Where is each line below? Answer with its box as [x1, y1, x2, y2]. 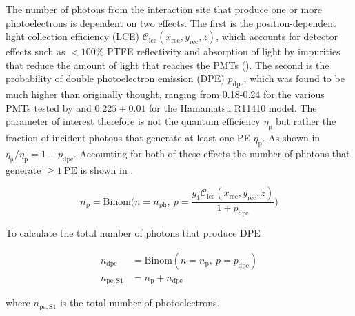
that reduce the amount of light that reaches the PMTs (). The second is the [6, 57, 329, 72]
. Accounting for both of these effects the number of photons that [74, 146, 350, 160]
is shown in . [80, 162, 134, 177]
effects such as [6, 44, 65, 59]
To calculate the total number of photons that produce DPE [6, 226, 261, 240]
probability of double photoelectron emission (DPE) [6, 71, 225, 86]
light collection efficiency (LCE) [6, 29, 140, 43]
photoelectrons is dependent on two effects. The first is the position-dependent [6, 15, 337, 30]
